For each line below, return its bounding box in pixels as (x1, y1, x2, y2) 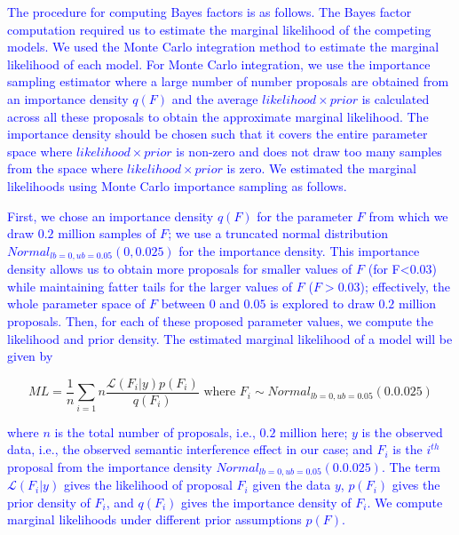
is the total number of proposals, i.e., (54, 422, 256, 441)
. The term (381, 457, 441, 475)
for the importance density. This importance (178, 241, 420, 260)
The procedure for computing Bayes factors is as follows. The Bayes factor (7, 3, 412, 20)
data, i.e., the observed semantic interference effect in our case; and (7, 440, 373, 459)
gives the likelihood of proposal (63, 475, 233, 494)
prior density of (7, 492, 91, 511)
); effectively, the (360, 276, 451, 295)
